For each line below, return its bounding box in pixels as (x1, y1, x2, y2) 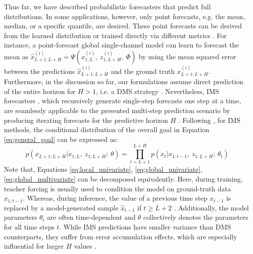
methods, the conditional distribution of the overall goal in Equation (4, 124, 209, 135)
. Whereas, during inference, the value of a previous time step (23, 193, 207, 203)
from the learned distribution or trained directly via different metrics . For (4, 30, 227, 40)
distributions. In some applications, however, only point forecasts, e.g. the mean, (4, 11, 245, 21)
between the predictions (4, 66, 75, 76)
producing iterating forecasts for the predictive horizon (4, 115, 168, 125)
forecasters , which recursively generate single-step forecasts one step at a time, (4, 95, 241, 106)
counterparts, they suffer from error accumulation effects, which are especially (4, 231, 237, 241)
